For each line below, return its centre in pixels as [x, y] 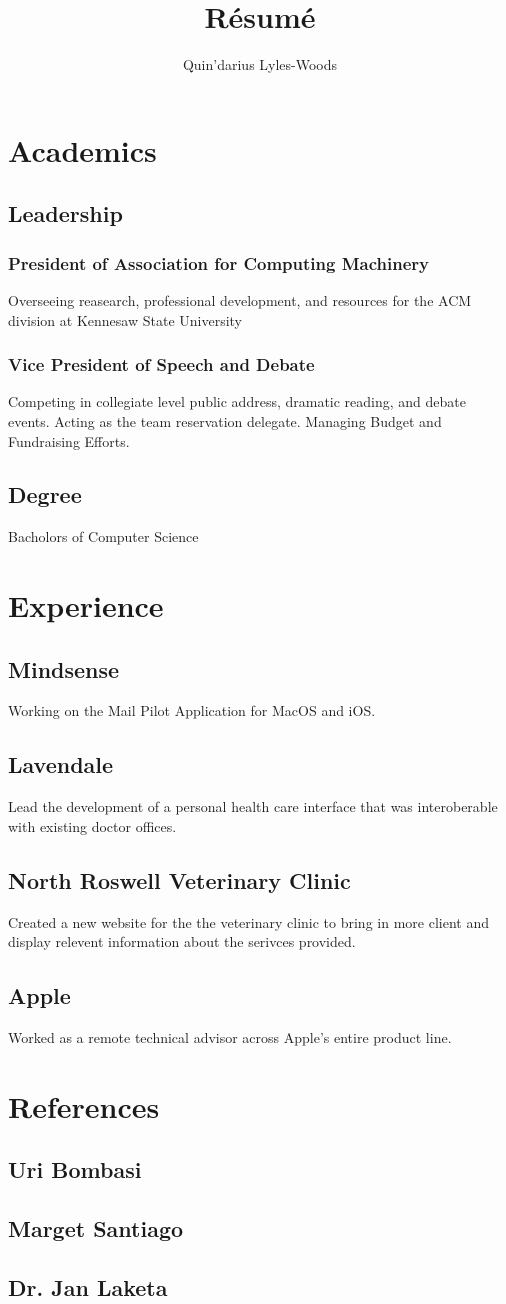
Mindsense [64, 668]
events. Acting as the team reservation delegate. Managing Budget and [225, 420]
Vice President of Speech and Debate [161, 364]
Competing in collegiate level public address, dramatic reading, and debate [237, 401]
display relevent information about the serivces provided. [182, 941]
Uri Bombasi [75, 1169]
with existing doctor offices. [92, 825]
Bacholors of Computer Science [103, 536]
